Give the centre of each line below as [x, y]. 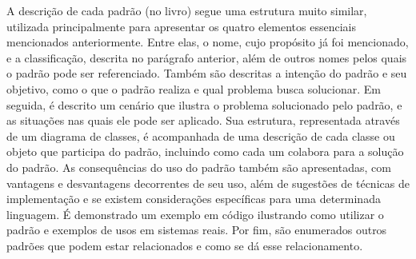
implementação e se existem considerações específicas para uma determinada [194, 199]
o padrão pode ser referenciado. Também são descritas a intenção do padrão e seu [207, 73]
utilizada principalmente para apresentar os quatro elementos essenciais [181, 26]
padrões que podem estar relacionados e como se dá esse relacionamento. [185, 245]
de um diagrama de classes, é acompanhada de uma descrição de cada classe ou [201, 135]
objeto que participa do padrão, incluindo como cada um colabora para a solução [205, 151]
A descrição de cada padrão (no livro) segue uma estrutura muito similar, [187, 10]
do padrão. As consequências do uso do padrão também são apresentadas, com [199, 167]
